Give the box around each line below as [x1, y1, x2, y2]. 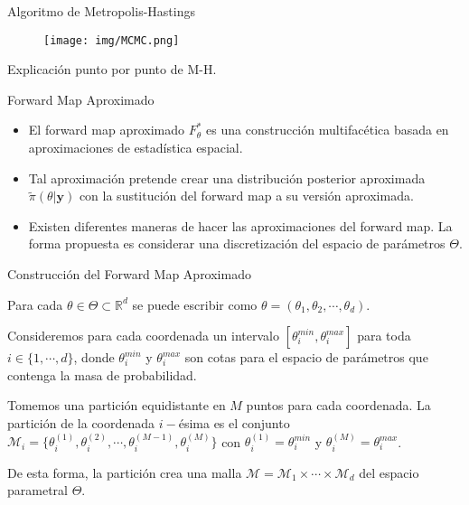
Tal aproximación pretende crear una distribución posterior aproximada [28, 168, 426, 187]
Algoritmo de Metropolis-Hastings [7, 2, 195, 20]
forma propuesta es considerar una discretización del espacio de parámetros [28, 234, 446, 253]
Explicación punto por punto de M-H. [7, 60, 217, 79]
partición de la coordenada [7, 413, 155, 432]
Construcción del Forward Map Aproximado [7, 265, 251, 283]
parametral [7, 481, 68, 500]
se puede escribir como [132, 295, 258, 313]
